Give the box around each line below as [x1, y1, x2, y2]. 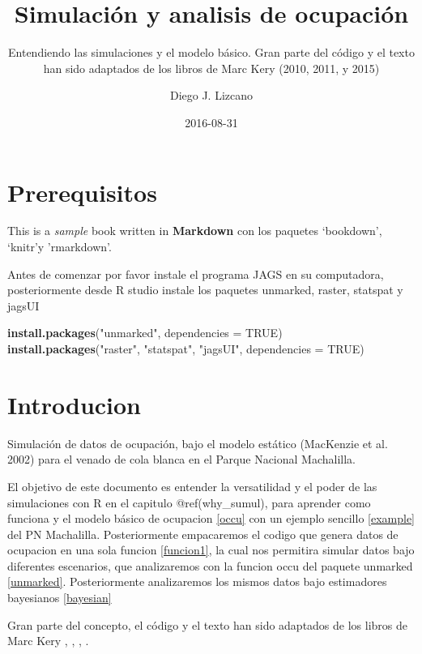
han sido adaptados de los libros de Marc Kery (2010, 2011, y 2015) [43, 59, 380, 76]
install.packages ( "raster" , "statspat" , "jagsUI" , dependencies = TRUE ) [7, 340, 364, 357]
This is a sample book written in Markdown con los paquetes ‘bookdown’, [7, 222, 382, 239]
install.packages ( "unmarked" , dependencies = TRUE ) [7, 324, 283, 341]
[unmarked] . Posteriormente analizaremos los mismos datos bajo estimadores [7, 573, 387, 590]
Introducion [7, 387, 142, 421]
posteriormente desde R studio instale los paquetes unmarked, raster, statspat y [7, 281, 403, 298]
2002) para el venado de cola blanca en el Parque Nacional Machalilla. [7, 451, 356, 468]
